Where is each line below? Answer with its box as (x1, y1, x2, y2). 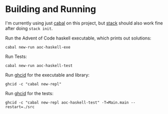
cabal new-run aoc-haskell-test (5, 63, 73, 68)
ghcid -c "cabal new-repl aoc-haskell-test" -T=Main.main (5, 100, 129, 105)
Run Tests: (5, 53, 27, 59)
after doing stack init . (5, 25, 53, 31)
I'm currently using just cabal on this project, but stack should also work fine (5, 20, 163, 26)
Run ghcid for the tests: (5, 90, 54, 96)
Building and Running (5, 3, 96, 15)
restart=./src (5, 104, 35, 109)
